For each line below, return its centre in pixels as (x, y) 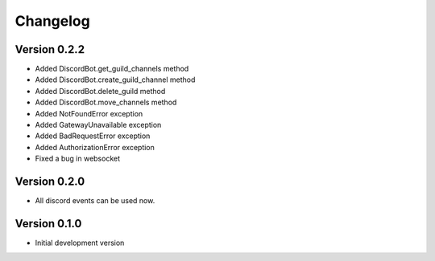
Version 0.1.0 (48, 224)
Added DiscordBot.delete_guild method (100, 91)
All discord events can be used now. (95, 201)
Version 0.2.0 (50, 181)
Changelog (52, 21)
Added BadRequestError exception (93, 136)
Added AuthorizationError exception (95, 147)
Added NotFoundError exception (89, 113)
